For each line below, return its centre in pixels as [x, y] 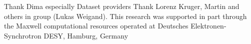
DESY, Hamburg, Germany [86, 35]
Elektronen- [208, 26]
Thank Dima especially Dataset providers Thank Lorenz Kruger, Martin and [122, 6]
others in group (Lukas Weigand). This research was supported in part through [125, 16]
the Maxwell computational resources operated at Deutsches [96, 26]
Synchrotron [23, 35]
